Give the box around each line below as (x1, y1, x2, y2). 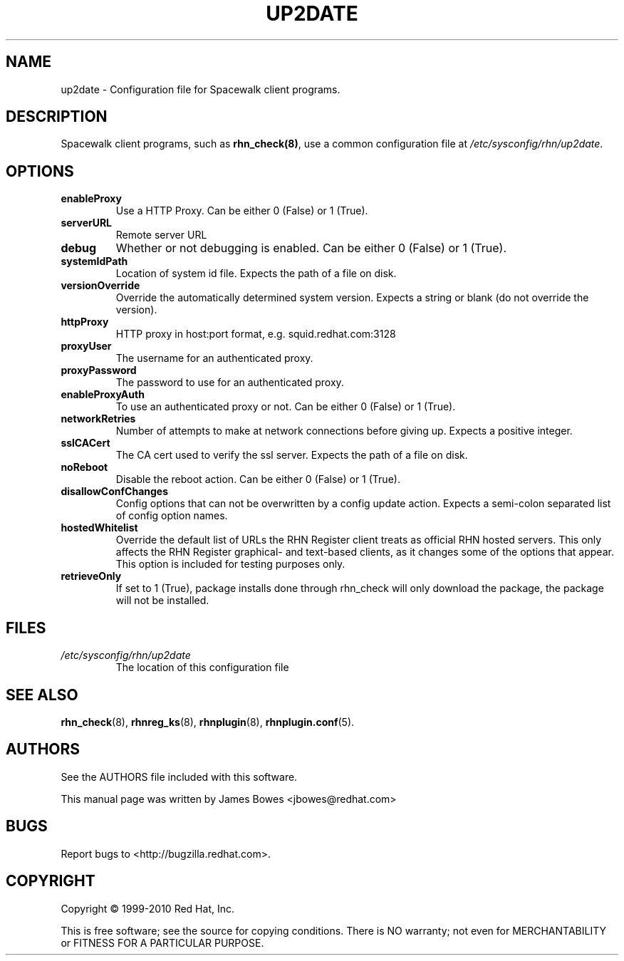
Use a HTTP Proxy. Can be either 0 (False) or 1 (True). (115, 204, 368, 217)
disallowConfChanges (61, 485, 169, 498)
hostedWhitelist (61, 521, 138, 534)
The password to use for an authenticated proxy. (115, 376, 344, 389)
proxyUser (61, 340, 112, 353)
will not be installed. (115, 594, 209, 607)
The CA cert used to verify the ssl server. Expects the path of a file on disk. (115, 449, 468, 462)
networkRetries (61, 412, 136, 425)
